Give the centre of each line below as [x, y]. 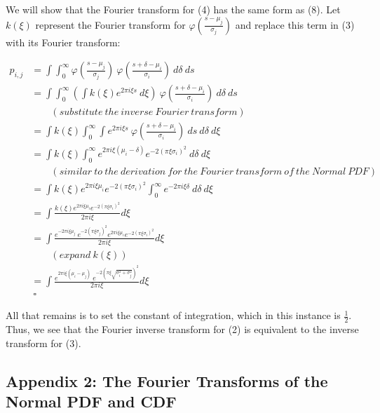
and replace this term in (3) [295, 24]
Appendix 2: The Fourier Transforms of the [167, 380]
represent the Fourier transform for [110, 24]
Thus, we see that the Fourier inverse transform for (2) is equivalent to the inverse [182, 329]
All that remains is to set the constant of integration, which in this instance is [173, 315]
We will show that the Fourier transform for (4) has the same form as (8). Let [173, 9]
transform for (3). [43, 343]
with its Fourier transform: [63, 42]
